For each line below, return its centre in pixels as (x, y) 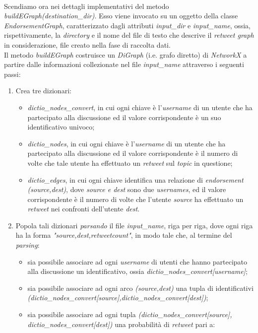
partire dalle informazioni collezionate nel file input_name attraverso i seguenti (124, 64)
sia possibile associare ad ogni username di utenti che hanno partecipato (137, 261)
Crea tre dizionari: (43, 91)
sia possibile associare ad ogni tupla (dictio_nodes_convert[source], (130, 314)
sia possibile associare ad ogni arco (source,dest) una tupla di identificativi (140, 288)
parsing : (28, 245)
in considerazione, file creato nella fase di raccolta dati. (87, 44)
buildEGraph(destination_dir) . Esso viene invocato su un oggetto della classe (121, 16)
